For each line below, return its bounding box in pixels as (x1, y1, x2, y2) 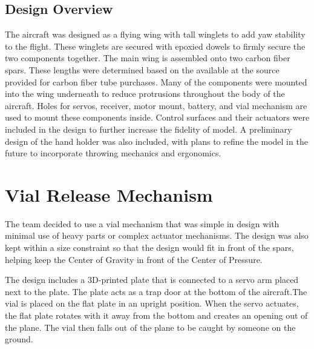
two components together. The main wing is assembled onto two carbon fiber (5, 52, 290, 64)
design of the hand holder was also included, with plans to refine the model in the (5, 135, 308, 147)
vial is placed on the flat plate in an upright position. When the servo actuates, (5, 297, 299, 310)
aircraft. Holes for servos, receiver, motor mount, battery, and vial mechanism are (5, 99, 307, 111)
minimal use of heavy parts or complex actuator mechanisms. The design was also (5, 229, 309, 242)
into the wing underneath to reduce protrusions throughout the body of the (5, 87, 285, 100)
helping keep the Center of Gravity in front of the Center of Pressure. (5, 253, 263, 265)
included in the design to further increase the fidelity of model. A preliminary (5, 122, 292, 135)
